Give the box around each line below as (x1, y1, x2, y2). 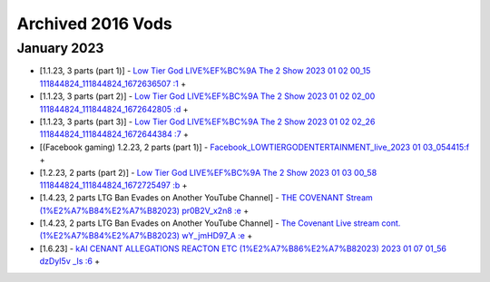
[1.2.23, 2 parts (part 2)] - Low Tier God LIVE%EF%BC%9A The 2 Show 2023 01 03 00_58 (39, 167, 377, 178)
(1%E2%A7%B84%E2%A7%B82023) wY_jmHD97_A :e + (39, 230, 253, 241)
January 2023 (16, 40, 104, 56)
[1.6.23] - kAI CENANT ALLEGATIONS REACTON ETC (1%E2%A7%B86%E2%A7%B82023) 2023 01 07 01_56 (39, 243, 446, 254)
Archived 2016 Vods (16, 14, 172, 34)
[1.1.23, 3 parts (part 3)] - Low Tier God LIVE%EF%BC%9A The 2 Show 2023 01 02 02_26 (39, 116, 376, 127)
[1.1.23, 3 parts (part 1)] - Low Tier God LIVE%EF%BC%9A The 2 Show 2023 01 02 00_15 (39, 65, 371, 76)
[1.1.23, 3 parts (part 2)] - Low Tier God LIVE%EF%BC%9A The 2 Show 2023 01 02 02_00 (39, 91, 376, 102)
